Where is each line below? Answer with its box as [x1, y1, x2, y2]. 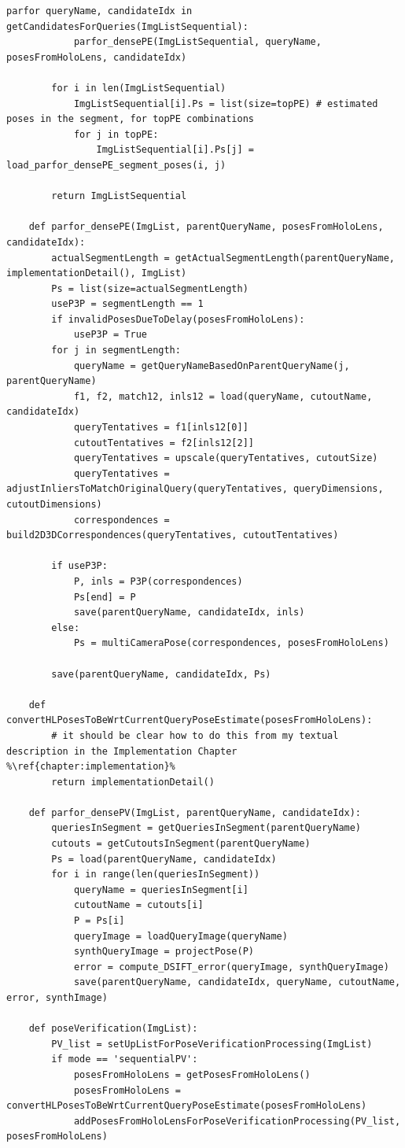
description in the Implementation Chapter [6, 745, 237, 757]
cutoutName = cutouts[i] [73, 899, 204, 911]
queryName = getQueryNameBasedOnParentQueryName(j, [73, 360, 350, 371]
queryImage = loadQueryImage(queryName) [73, 930, 288, 942]
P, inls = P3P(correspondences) [73, 575, 243, 587]
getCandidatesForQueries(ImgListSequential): [6, 20, 249, 32]
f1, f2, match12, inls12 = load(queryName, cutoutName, [73, 390, 373, 402]
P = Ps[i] [73, 915, 125, 927]
